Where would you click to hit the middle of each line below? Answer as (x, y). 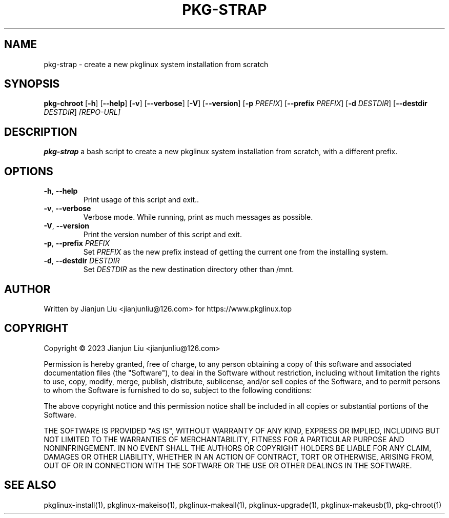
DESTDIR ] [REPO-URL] (82, 112)
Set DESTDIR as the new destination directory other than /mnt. (189, 270)
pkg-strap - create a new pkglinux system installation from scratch (156, 64)
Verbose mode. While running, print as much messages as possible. (198, 217)
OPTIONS (29, 171)
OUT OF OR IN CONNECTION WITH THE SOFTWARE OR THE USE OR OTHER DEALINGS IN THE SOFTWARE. (228, 465)
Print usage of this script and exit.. (141, 200)
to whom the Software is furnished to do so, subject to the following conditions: (178, 390)
